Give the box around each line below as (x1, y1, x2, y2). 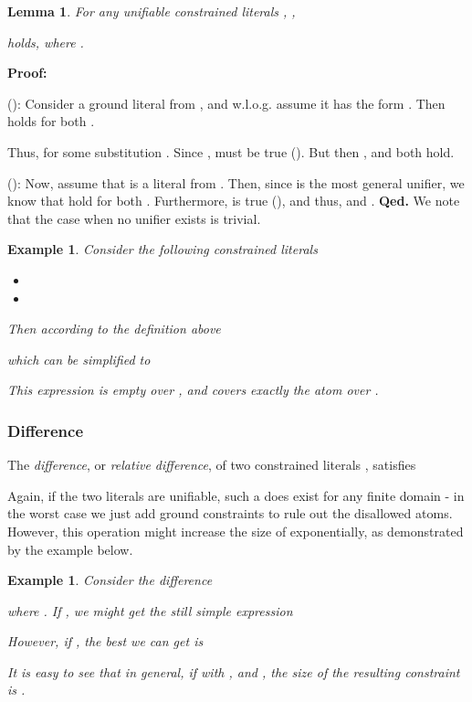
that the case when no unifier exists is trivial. (7, 208, 261, 228)
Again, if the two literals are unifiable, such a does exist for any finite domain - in (7, 485, 465, 505)
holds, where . (7, 32, 84, 51)
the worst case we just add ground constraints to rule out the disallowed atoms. (7, 504, 453, 523)
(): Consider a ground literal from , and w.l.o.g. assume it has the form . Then (7, 93, 446, 112)
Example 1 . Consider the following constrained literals (7, 239, 318, 259)
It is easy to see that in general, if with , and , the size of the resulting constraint (7, 662, 460, 681)
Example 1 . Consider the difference (7, 570, 213, 590)
